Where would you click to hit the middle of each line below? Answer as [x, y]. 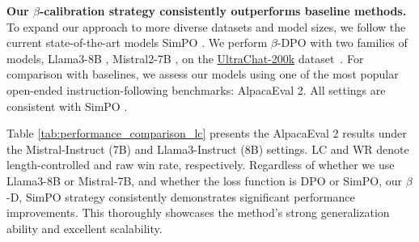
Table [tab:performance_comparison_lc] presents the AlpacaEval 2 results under [207, 133]
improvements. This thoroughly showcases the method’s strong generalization [198, 212]
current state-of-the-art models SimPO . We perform [137, 42]
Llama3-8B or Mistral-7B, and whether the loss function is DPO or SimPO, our [204, 180]
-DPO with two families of [342, 42]
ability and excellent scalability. [85, 228]
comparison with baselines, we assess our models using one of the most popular [203, 74]
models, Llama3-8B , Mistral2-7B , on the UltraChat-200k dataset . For [185, 58]
